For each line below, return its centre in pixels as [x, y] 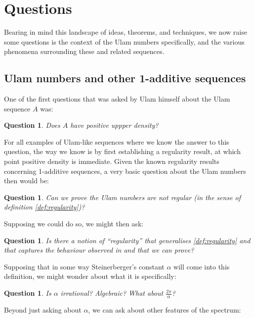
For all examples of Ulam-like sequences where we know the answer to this [117, 141]
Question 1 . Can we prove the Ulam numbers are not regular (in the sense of [123, 197]
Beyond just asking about [43, 309]
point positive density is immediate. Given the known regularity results [112, 161]
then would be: [27, 181]
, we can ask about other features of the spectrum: [165, 309]
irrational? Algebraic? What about [112, 293]
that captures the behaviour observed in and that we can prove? [99, 250]
